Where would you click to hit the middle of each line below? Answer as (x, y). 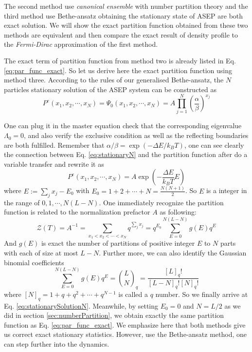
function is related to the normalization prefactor (77, 212)
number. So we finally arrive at (202, 294)
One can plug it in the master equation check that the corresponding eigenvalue (123, 126)
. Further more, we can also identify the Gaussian (173, 252)
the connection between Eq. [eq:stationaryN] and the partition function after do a (126, 154)
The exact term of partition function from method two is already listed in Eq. (120, 60)
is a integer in (226, 190)
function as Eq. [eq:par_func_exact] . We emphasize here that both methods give (125, 324)
